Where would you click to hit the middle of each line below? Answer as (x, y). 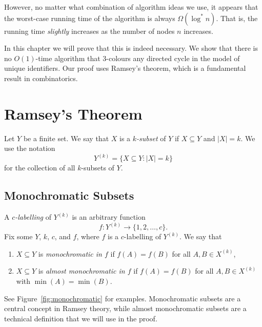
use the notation (30, 148)
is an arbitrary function (109, 217)
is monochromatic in (70, 253)
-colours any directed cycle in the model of (173, 58)
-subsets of (98, 168)
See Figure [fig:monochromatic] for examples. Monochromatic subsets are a (123, 298)
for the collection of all (40, 168)
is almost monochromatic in (82, 271)
